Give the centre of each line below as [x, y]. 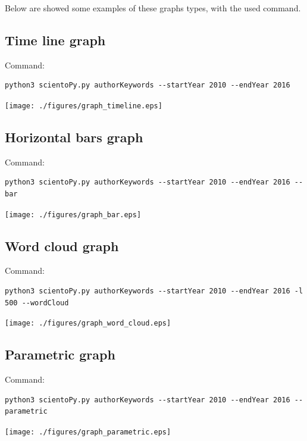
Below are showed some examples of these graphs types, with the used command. [153, 8]
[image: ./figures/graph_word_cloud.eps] [88, 323]
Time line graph [55, 40]
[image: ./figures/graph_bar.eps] [73, 215]
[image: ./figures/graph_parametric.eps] [88, 432]
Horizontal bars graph [74, 137]
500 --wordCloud [37, 303]
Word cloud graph [62, 245]
